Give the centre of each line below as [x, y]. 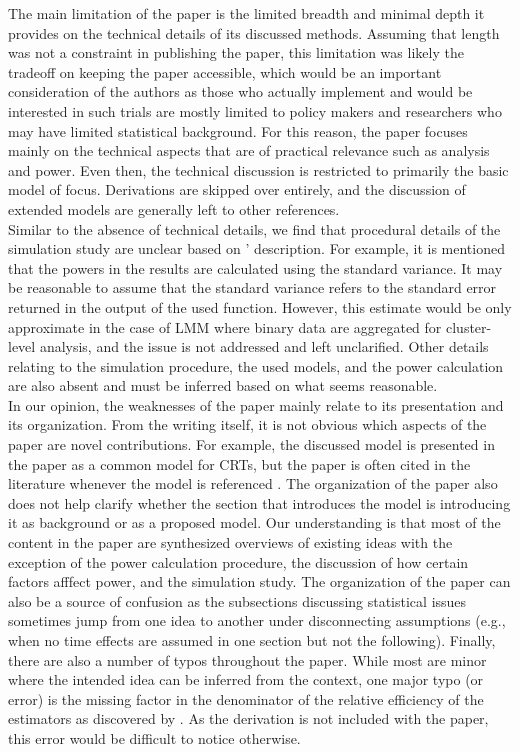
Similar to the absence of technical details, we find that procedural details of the [254, 228]
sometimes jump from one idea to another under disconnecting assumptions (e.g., [257, 620]
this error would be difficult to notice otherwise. [154, 737]
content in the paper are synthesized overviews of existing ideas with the [230, 542]
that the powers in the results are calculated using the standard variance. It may [255, 267]
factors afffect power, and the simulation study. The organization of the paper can [259, 581]
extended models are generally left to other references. [174, 208]
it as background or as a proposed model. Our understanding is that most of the [254, 522]
